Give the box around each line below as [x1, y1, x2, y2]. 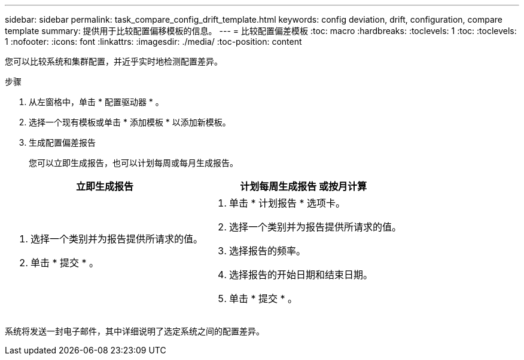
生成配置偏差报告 [29, 137, 96, 147]
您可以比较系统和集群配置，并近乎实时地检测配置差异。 [5, 56, 223, 66]
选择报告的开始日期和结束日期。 [229, 269, 373, 281]
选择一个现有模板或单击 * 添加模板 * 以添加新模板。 [29, 117, 231, 127]
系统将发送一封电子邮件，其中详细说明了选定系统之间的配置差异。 [5, 326, 264, 336]
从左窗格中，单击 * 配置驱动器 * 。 [29, 97, 164, 107]
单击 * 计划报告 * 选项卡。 [229, 197, 346, 209]
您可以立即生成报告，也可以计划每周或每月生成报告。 [29, 158, 238, 168]
